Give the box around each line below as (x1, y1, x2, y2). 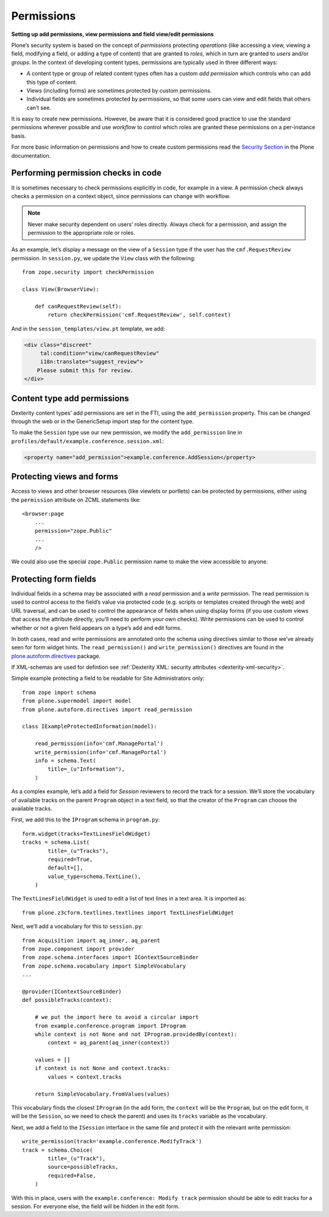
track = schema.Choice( (22, 1146, 93, 1154)
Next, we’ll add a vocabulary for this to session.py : (11, 923, 143, 930)
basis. (11, 132, 27, 140)
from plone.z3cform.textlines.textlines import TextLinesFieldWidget (22, 909, 235, 916)
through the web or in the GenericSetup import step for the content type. (11, 418, 194, 425)
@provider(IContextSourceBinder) (22, 988, 122, 995)
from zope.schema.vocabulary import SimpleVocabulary (22, 962, 186, 969)
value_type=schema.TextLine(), (48, 873, 141, 880)
